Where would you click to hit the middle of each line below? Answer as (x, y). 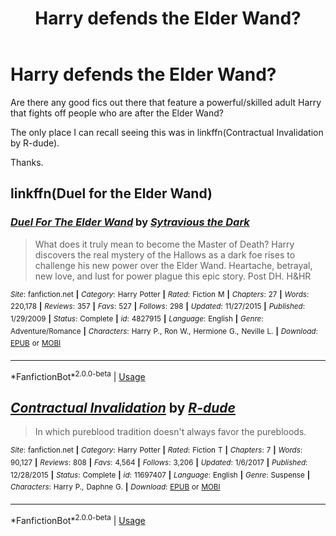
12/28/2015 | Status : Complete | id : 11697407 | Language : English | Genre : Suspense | (160, 475)
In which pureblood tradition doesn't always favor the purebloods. (170, 432)
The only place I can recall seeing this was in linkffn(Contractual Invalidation (167, 132)
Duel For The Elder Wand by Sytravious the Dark (130, 222)
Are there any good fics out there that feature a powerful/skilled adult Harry (166, 102)
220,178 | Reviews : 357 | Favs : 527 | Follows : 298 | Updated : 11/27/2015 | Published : (158, 307)
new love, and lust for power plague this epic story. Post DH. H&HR (173, 276)
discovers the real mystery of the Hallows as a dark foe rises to (165, 254)
